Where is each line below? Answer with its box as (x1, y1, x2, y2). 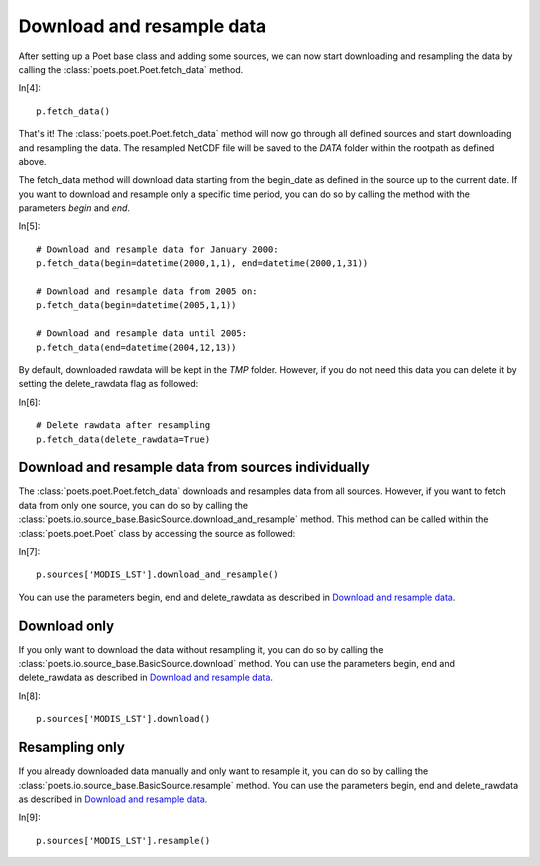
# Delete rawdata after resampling (36, 420, 211, 431)
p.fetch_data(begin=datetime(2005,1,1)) (36, 300, 237, 311)
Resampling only (18, 739, 125, 756)
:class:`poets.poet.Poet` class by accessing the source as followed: (18, 527, 296, 539)
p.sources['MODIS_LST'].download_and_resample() (36, 569, 279, 580)
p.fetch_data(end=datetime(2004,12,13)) (36, 341, 237, 353)
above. (18, 155, 47, 167)
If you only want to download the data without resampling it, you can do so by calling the (18, 643, 384, 655)
